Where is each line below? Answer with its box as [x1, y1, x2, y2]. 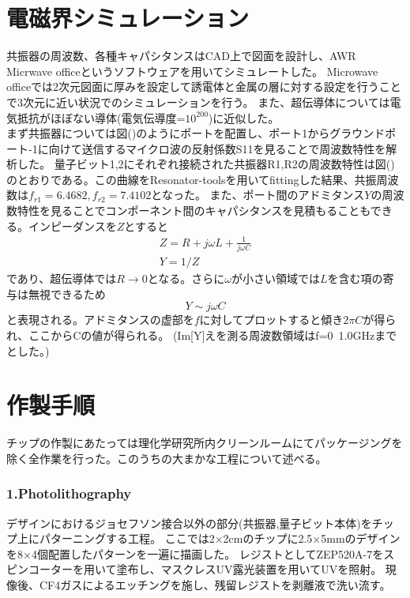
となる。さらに [147, 270, 225, 287]
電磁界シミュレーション [6, 2, 249, 34]
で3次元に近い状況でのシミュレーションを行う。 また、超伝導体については [6, 93, 390, 110]
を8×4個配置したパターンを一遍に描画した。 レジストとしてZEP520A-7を [6, 545, 384, 562]
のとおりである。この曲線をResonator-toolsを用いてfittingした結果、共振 [6, 171, 377, 187]
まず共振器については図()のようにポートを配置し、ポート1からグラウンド [6, 125, 386, 141]
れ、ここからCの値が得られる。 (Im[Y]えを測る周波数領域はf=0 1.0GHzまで [6, 326, 397, 343]
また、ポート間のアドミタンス [209, 186, 365, 203]
